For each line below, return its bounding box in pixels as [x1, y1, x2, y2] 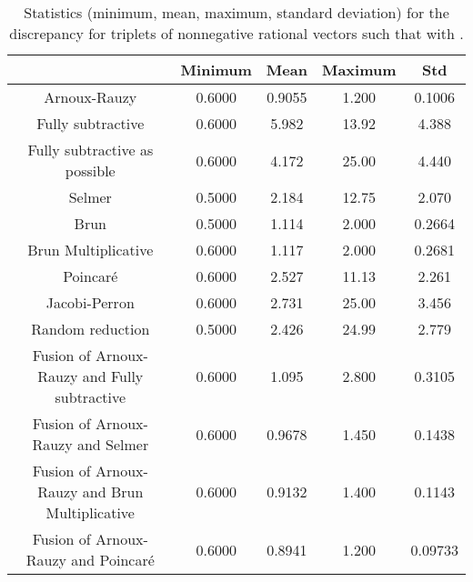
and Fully [82, 366, 144, 386]
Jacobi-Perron [45, 292, 135, 313]
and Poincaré [71, 549, 155, 570]
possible [65, 160, 116, 181]
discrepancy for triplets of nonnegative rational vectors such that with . [9, 23, 464, 44]
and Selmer [76, 434, 149, 455]
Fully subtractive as [27, 139, 154, 160]
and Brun [82, 481, 144, 502]
